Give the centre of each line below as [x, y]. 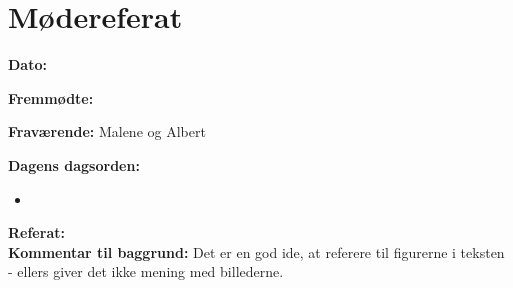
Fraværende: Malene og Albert [107, 131]
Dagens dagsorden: [74, 164]
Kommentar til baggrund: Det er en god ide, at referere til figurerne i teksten [256, 251]
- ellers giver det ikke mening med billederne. [146, 271]
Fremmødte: [51, 97]
